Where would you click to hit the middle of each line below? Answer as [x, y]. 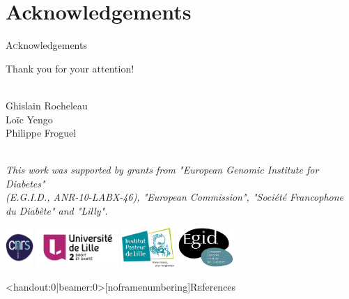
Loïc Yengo [29, 119]
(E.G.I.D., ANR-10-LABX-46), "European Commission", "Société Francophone [175, 197]
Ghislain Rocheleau [47, 105]
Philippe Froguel [41, 133]
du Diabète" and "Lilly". [57, 211]
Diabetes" [25, 183]
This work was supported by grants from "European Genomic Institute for [162, 170]
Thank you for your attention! [70, 68]
